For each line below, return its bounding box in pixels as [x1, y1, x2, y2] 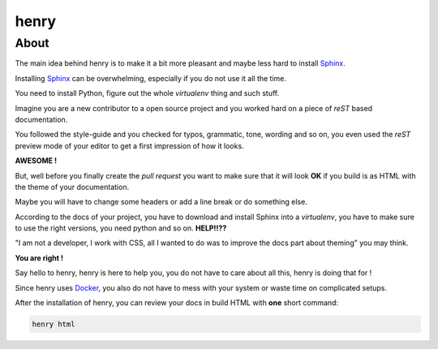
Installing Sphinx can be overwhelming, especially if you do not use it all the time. [15, 73, 287, 83]
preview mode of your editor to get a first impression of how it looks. [15, 140, 244, 150]
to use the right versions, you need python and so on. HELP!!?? [15, 223, 227, 233]
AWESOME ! [15, 156, 58, 166]
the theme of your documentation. [15, 182, 130, 192]
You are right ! [15, 252, 64, 263]
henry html [32, 320, 75, 329]
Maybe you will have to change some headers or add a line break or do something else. [15, 197, 307, 207]
